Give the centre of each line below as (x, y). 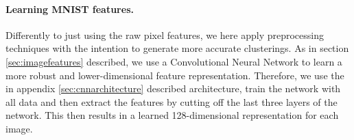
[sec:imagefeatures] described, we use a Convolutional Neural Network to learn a (174, 61)
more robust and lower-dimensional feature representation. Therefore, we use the (175, 75)
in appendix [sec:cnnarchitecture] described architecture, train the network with (173, 88)
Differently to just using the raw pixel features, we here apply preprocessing (165, 34)
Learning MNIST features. (70, 9)
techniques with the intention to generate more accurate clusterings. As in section (177, 48)
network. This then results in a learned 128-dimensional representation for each (172, 115)
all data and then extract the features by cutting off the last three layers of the (172, 101)
